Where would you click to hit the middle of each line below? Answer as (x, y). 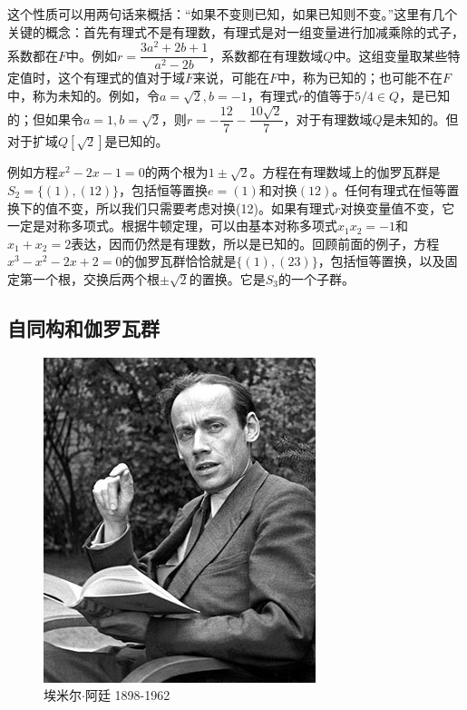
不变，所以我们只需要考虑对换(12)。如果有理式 (196, 207)
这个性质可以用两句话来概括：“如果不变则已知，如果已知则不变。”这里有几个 (233, 14)
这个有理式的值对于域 (121, 78)
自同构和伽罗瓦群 (83, 327)
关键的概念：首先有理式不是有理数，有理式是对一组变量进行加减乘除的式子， (236, 31)
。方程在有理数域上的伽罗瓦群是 (345, 172)
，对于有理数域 (328, 118)
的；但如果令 (45, 118)
